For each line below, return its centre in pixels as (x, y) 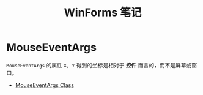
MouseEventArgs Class (45, 85)
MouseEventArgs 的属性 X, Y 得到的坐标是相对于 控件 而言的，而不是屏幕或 (99, 65)
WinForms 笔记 (103, 13)
